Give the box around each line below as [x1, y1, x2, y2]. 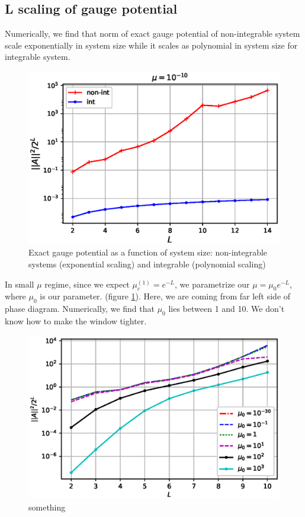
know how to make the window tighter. [5, 315, 147, 327]
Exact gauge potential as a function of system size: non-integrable [28, 246, 268, 258]
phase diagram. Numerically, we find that [5, 302, 155, 315]
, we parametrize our [175, 277, 250, 290]
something [28, 501, 66, 513]
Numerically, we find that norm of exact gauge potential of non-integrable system [5, 27, 300, 40]
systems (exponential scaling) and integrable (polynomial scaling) [28, 258, 266, 270]
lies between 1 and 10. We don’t [168, 302, 285, 315]
